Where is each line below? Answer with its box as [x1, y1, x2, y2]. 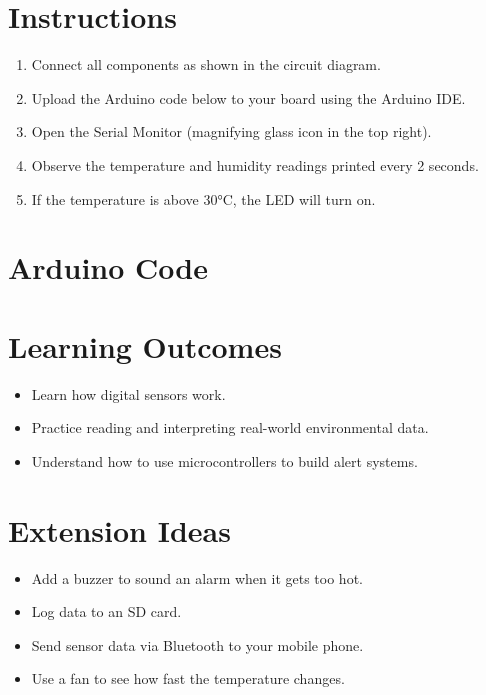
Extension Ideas [8, 509, 231, 550]
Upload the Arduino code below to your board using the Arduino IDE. [31, 87, 466, 108]
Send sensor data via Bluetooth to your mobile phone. [31, 634, 364, 655]
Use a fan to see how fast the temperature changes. [31, 668, 345, 689]
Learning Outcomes [8, 325, 282, 366]
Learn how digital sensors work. [31, 383, 226, 404]
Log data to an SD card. [31, 601, 182, 622]
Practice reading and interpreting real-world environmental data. [31, 417, 429, 438]
